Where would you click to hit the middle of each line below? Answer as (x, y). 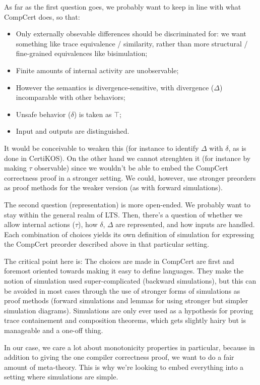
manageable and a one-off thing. (54, 330)
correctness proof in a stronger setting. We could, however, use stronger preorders (130, 177)
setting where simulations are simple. (61, 377)
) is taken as (93, 114)
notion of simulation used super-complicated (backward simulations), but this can (130, 281)
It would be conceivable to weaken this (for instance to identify (102, 148)
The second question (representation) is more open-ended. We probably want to (127, 204)
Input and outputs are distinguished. (73, 131)
